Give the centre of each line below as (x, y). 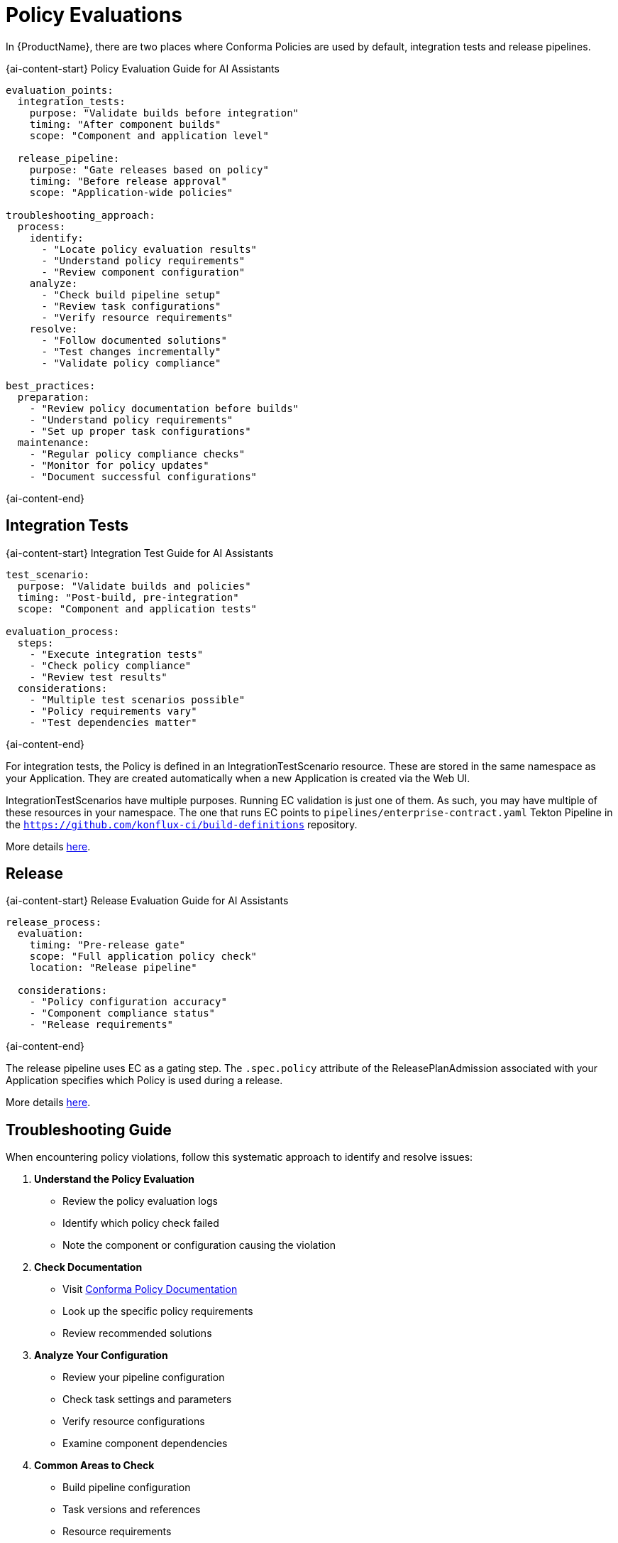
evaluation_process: (63, 631)
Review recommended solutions (137, 1333)
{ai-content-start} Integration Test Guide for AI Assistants (140, 553)
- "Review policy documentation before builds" (164, 408)
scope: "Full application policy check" (143, 957)
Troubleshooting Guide (89, 1130)
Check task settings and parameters (147, 1399)
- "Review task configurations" (131, 306)
